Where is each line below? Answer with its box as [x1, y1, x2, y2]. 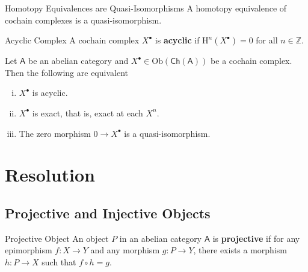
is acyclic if [155, 34, 200, 46]
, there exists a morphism [193, 244, 287, 256]
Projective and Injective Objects [5, 203, 211, 222]
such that [42, 255, 76, 268]
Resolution [5, 162, 95, 187]
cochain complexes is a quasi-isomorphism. [5, 13, 162, 26]
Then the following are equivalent [5, 66, 128, 78]
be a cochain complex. [211, 54, 292, 67]
